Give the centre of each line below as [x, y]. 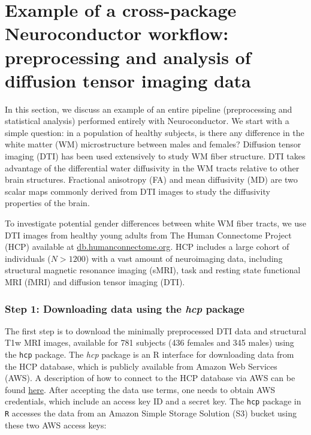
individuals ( [28, 258]
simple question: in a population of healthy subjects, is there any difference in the [155, 132]
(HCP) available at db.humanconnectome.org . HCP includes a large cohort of [147, 247]
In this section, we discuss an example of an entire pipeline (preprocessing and [149, 109]
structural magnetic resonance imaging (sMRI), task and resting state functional [153, 270]
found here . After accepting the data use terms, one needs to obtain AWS [140, 389]
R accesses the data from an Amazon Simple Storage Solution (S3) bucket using [151, 413]
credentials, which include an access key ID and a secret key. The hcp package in [153, 401]
